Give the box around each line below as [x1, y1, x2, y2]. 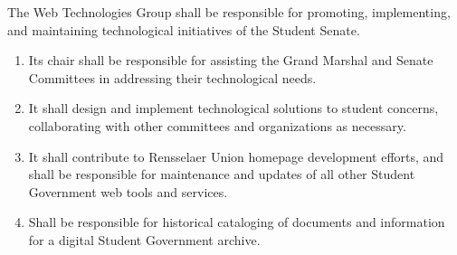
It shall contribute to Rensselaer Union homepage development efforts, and [28, 146, 444, 165]
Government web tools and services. [28, 182, 228, 201]
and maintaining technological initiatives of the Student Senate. [7, 20, 360, 39]
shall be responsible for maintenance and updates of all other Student [28, 165, 415, 184]
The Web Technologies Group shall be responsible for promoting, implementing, [7, 3, 451, 21]
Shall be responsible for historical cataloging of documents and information [28, 212, 445, 231]
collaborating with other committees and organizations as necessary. [28, 116, 406, 135]
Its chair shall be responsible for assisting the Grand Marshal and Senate [28, 51, 433, 70]
